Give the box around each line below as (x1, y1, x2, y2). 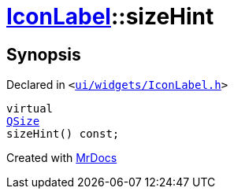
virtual (6, 102, 54, 116)
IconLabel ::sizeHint (6, 3, 214, 30)
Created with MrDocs (6, 151, 117, 165)
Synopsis (6, 44, 81, 64)
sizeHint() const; (6, 127, 120, 141)
